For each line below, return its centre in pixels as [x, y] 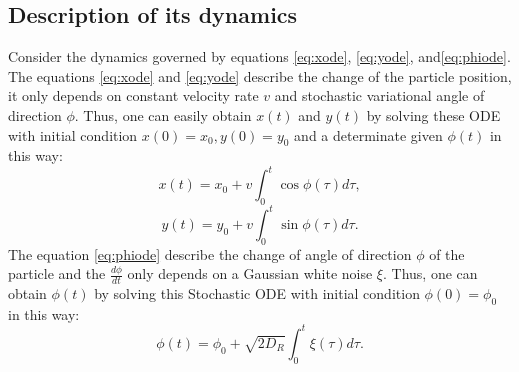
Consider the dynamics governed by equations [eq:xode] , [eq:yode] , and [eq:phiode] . [259, 56]
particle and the [57, 273]
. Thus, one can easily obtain [163, 114]
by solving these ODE [433, 114]
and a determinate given [368, 134]
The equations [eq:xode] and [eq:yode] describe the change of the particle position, [260, 75]
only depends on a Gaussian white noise [250, 273]
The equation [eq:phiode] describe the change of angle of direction [210, 253]
